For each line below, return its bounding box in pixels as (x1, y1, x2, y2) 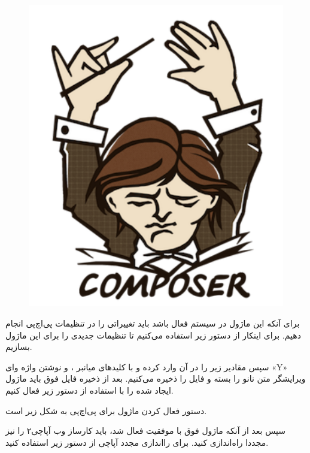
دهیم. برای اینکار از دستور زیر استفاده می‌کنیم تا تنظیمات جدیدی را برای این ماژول (5, 328, 301, 341)
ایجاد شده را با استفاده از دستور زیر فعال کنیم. (5, 383, 174, 396)
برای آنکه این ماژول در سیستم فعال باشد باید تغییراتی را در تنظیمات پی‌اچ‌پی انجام (5, 316, 300, 329)
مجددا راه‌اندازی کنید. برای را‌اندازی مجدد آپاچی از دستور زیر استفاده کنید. (5, 436, 269, 448)
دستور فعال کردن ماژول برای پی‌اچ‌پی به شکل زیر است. (5, 404, 207, 416)
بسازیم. (5, 340, 32, 353)
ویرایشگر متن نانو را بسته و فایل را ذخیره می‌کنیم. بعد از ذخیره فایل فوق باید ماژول (5, 372, 306, 385)
